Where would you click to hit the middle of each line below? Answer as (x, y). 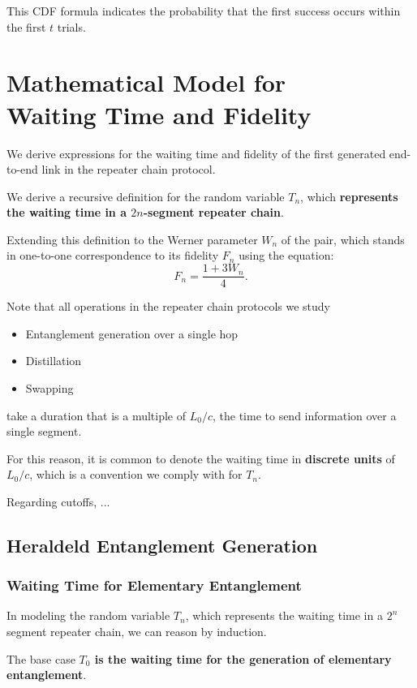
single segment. (44, 431)
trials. (71, 26)
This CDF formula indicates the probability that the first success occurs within (204, 11)
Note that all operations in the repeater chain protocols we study (168, 306)
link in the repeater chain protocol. (129, 169)
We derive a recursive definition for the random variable (146, 196)
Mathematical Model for (146, 82)
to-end (22, 169)
